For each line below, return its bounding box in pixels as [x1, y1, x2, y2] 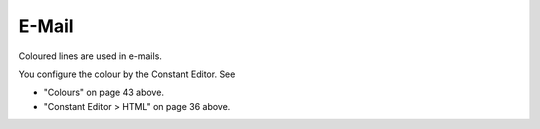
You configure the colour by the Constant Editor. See [18, 68, 236, 80]
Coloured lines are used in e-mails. [18, 50, 162, 62]
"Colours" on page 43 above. [43, 86, 165, 99]
